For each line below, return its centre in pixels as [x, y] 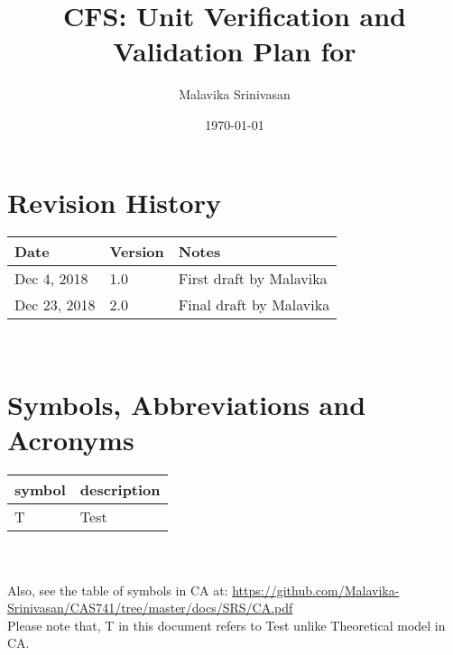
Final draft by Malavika [254, 305]
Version [137, 252]
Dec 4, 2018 [51, 279]
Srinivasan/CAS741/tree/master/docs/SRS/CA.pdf [150, 608]
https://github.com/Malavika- [316, 590]
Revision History [114, 202]
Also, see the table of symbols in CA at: [118, 590]
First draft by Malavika [253, 279]
